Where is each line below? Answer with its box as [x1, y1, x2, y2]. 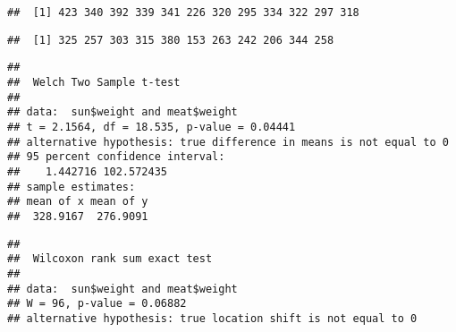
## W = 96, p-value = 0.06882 [7, 297, 187, 311]
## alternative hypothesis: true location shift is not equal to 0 [7, 311, 418, 325]
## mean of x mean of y [7, 195, 148, 209]
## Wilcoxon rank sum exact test [7, 252, 213, 266]
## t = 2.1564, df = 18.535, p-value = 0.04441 [7, 120, 296, 133]
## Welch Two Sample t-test [7, 75, 181, 89]
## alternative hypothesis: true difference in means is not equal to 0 [7, 135, 449, 149]
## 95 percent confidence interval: [7, 150, 225, 164]
